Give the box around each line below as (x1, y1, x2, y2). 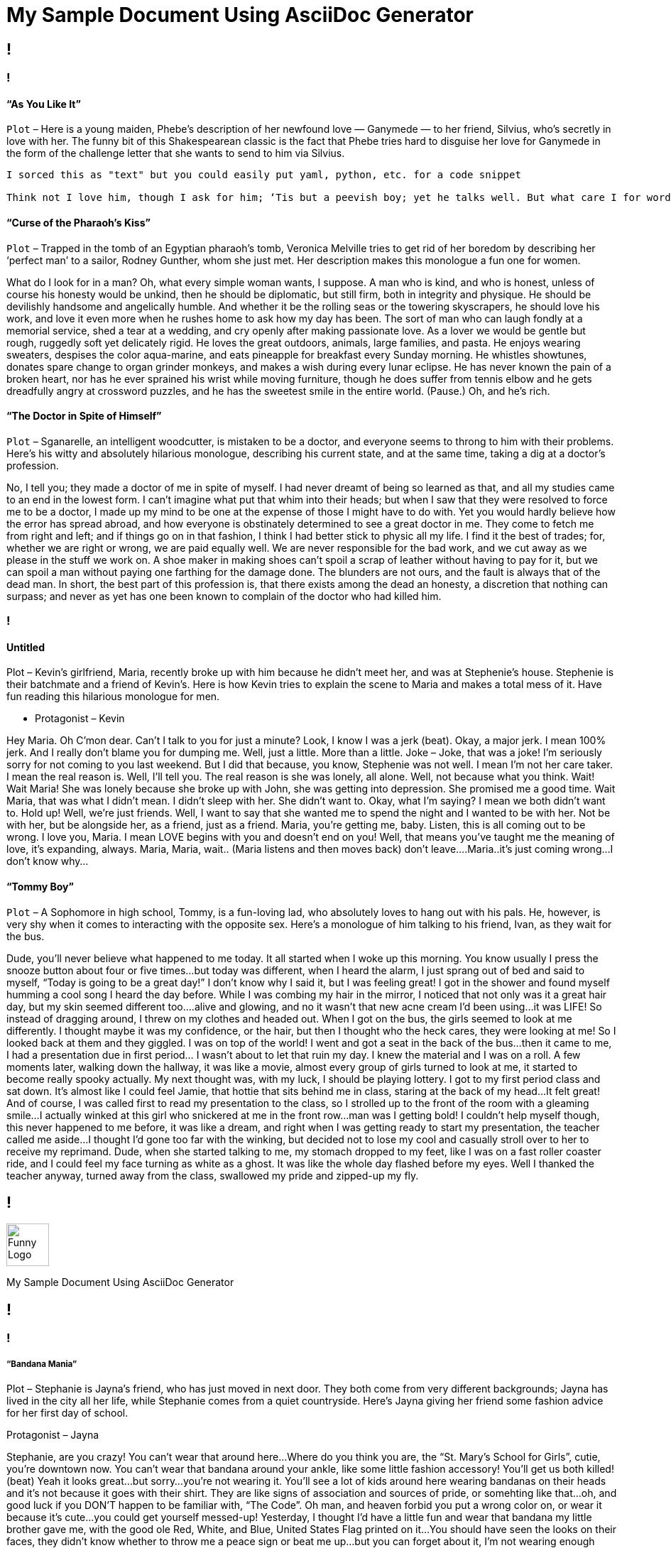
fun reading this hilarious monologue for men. (6, 690, 220, 703)
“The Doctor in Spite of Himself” (6, 410, 162, 423)
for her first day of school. (6, 1407, 129, 1419)
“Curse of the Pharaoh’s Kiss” (6, 217, 151, 229)
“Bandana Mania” (6, 1358, 77, 1369)
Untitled (6, 641, 45, 653)
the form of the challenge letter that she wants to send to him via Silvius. (6, 147, 345, 160)
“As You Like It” (6, 97, 82, 110)
